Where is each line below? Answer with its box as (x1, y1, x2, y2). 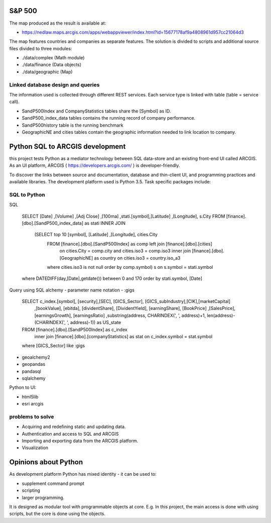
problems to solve (9, 413, 54, 420)
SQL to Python (9, 191, 45, 198)
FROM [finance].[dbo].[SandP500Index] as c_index (22, 327, 127, 333)
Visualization (22, 445, 49, 451)
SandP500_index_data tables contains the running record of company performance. (22, 115, 196, 121)
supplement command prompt (22, 480, 85, 486)
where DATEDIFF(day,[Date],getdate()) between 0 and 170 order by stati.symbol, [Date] (22, 275, 203, 281)
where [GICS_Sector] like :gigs (22, 343, 85, 349)
